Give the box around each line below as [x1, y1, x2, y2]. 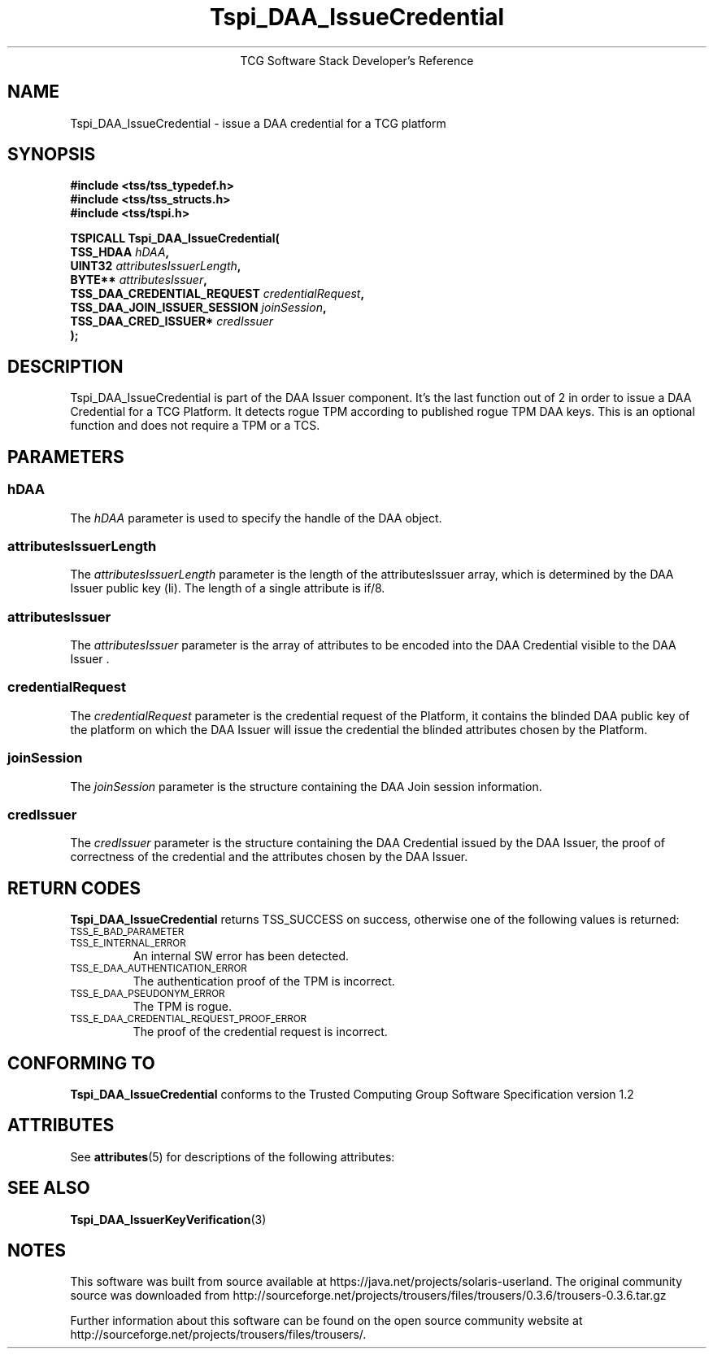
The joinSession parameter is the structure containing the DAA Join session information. [70, 779, 542, 793]
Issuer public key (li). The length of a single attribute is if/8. [70, 581, 385, 596]
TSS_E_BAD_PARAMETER [70, 926, 185, 938]
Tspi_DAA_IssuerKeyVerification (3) [70, 1212, 267, 1226]
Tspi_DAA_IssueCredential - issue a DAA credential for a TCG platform [70, 116, 446, 130]
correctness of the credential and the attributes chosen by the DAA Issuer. [70, 850, 468, 864]
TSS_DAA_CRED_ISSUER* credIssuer [70, 314, 274, 329]
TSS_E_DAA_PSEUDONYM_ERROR [70, 988, 225, 1000]
